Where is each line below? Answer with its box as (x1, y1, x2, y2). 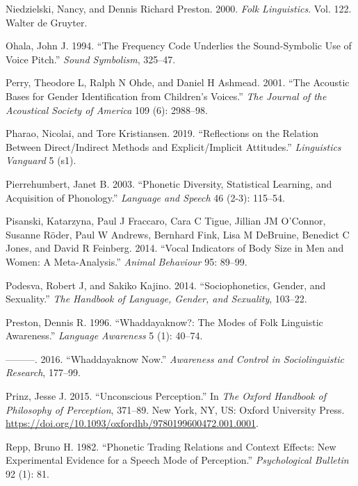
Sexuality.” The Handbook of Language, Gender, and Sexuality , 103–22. (6, 291, 307, 306)
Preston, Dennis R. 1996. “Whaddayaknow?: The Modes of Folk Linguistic (6, 314, 323, 329)
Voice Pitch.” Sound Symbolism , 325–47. (6, 51, 176, 66)
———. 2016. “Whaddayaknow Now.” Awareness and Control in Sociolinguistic (6, 351, 344, 366)
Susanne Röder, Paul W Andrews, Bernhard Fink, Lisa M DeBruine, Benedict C (6, 227, 350, 241)
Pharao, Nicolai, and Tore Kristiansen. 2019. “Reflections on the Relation (6, 126, 319, 140)
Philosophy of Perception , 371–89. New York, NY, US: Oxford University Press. (6, 402, 345, 416)
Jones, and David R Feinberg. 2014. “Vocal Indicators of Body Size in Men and (6, 241, 344, 255)
